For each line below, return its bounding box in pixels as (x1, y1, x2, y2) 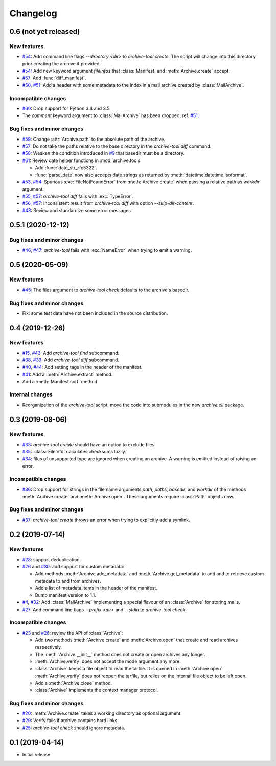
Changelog (9, 8, 57, 19)
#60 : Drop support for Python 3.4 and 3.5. (22, 105, 111, 112)
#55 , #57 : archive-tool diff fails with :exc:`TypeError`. (22, 193, 134, 199)
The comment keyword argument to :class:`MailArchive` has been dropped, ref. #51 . (22, 112, 199, 119)
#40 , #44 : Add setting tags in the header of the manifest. (22, 364, 143, 370)
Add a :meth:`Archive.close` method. (35, 680, 112, 686)
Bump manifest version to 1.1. (35, 592, 97, 598)
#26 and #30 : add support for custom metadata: (22, 564, 125, 570)
